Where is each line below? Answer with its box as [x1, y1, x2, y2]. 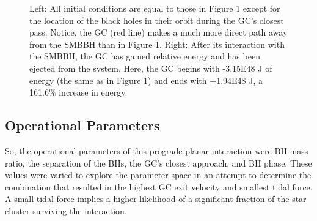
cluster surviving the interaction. [5, 204, 127, 217]
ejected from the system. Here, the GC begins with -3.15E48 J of [29, 61, 272, 74]
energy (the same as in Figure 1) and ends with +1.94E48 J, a [29, 73, 263, 86]
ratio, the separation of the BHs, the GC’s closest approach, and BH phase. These [5, 156, 312, 169]
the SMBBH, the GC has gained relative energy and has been [29, 50, 260, 62]
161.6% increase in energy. [29, 86, 128, 99]
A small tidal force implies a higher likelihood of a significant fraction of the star [5, 192, 307, 205]
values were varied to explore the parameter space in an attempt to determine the [5, 168, 312, 181]
